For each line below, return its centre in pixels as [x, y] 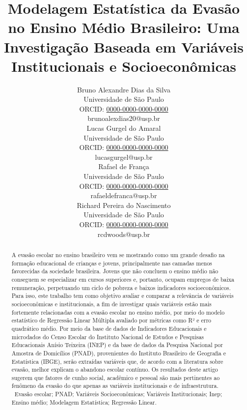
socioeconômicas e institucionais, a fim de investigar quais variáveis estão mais [111, 304]
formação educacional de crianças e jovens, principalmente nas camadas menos [112, 263]
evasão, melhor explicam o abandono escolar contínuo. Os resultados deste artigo [115, 369]
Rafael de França [124, 166]
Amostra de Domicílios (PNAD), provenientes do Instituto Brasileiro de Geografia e [119, 353]
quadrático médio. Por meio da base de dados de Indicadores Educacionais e [109, 328]
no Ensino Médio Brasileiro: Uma [124, 27]
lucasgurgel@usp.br [124, 157]
